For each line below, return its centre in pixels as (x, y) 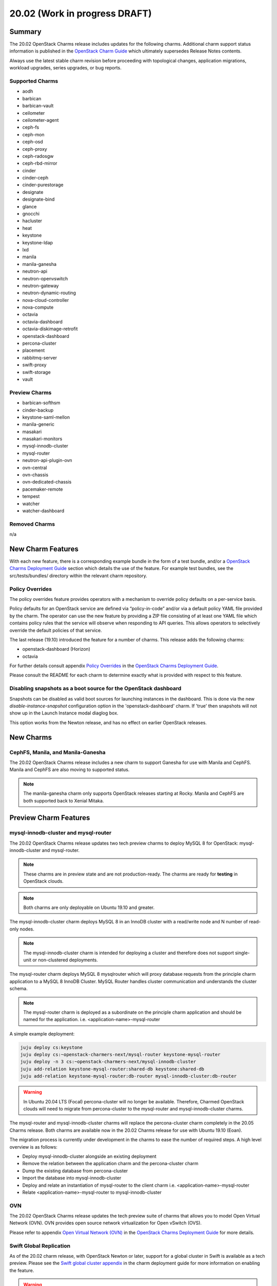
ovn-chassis (35, 475)
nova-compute (38, 307)
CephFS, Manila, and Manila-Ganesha (57, 752)
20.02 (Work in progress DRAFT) (81, 13)
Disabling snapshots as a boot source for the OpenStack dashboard (95, 688)
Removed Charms (32, 524)
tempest (31, 496)
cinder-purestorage (43, 185)
